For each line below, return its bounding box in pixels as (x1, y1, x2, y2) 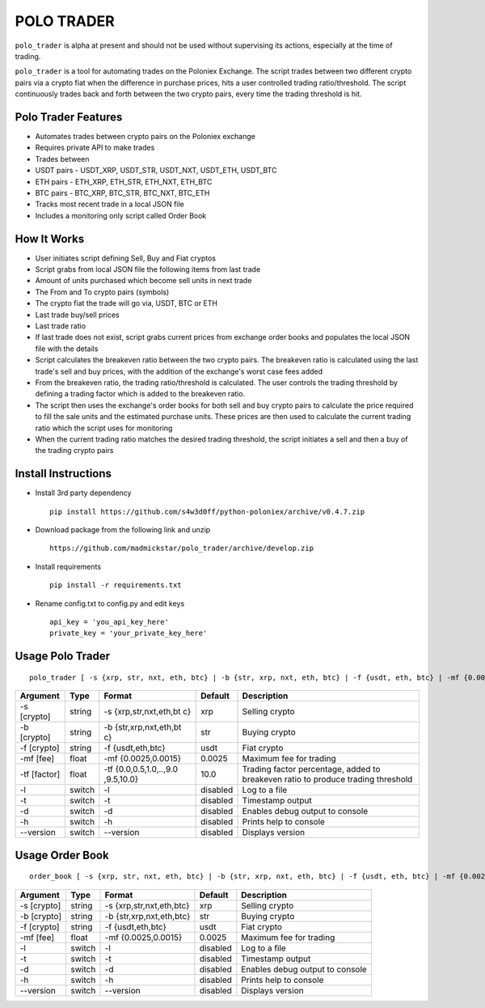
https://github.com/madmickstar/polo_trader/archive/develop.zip (49, 544, 314, 553)
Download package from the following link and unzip (35, 524, 211, 534)
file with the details (35, 344, 99, 354)
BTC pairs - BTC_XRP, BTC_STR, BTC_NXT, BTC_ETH (35, 188, 210, 197)
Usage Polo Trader (15, 650, 111, 663)
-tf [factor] (19, 769, 61, 780)
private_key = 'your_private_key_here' (49, 629, 208, 638)
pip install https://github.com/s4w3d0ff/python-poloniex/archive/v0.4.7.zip (49, 506, 365, 516)
